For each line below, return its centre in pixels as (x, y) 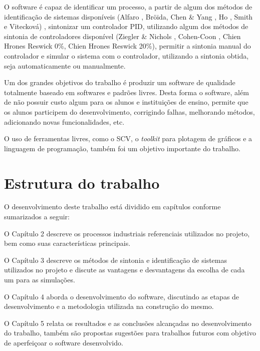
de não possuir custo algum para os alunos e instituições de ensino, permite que (126, 102)
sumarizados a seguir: (37, 217)
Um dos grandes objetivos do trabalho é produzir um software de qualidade (120, 82)
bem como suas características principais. (67, 243)
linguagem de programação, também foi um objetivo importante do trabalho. (122, 148)
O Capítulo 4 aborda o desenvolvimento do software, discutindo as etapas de (122, 296)
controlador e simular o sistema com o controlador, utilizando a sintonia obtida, (126, 55)
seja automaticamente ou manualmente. (65, 65)
